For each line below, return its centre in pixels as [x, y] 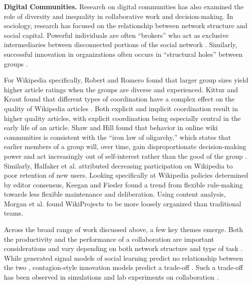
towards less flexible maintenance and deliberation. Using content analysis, [115, 194]
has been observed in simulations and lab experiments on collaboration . [111, 277]
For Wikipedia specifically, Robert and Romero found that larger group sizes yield [126, 80]
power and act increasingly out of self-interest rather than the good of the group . [126, 156]
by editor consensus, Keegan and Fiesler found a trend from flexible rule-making [123, 184]
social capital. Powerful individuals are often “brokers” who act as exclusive [116, 35]
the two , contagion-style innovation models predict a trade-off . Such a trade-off [124, 267]
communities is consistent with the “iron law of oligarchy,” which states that [118, 137]
